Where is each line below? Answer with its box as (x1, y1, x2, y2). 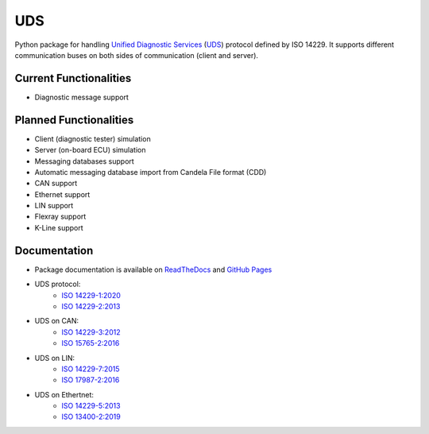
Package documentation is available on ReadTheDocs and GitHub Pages (34, 265, 272, 274)
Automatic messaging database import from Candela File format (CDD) (34, 167, 267, 176)
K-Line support (34, 223, 83, 232)
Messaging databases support (34, 156, 134, 166)
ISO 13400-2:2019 (61, 412, 121, 421)
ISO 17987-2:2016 (61, 375, 120, 385)
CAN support (34, 179, 78, 188)
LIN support (34, 201, 74, 211)
